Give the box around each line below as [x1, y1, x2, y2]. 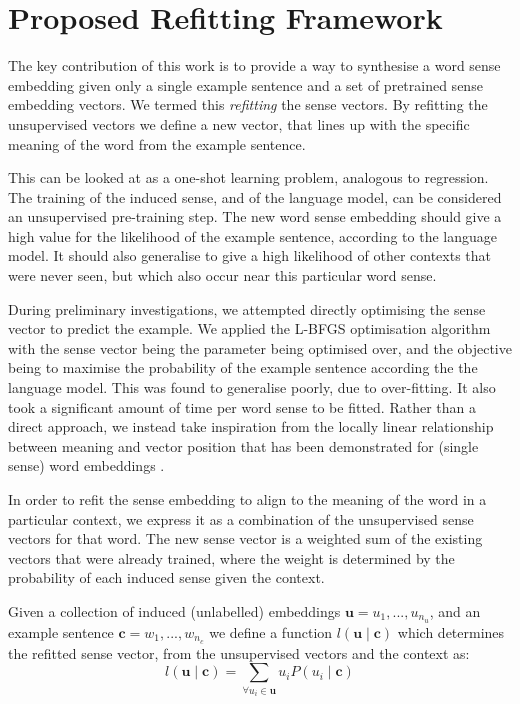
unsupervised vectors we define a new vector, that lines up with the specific [8, 113, 470, 134]
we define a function [209, 621, 333, 642]
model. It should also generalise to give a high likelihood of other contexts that [8, 245, 491, 266]
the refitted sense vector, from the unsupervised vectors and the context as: [8, 642, 470, 663]
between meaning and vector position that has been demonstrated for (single [8, 435, 479, 456]
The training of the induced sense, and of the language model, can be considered [8, 186, 502, 207]
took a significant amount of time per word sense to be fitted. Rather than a [8, 396, 476, 417]
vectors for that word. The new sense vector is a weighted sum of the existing [8, 528, 483, 549]
